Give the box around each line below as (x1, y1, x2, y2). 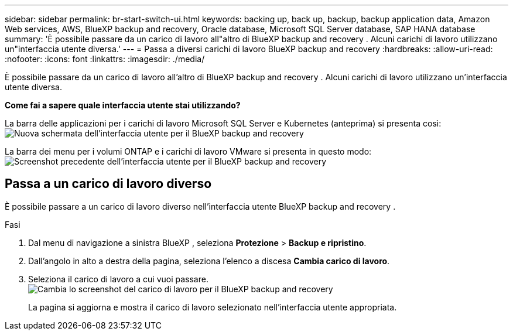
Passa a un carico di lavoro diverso (5, 176, 212, 192)
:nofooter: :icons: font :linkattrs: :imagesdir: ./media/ (5, 54, 205, 64)
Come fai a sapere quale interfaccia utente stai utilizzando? (5, 100, 241, 110)
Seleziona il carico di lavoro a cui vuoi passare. (28, 274, 208, 284)
